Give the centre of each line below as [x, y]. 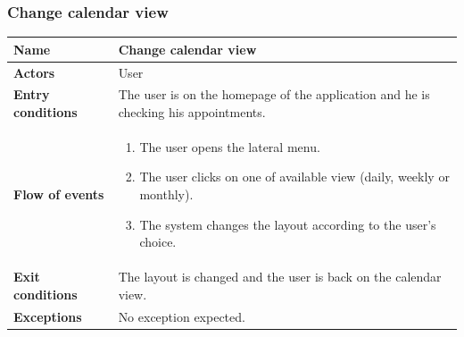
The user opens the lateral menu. [230, 146]
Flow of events [59, 194]
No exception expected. [182, 316]
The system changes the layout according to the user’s [288, 224]
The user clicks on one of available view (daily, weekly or [294, 177]
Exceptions [48, 316]
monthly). [166, 194]
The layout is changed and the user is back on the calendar [280, 277]
